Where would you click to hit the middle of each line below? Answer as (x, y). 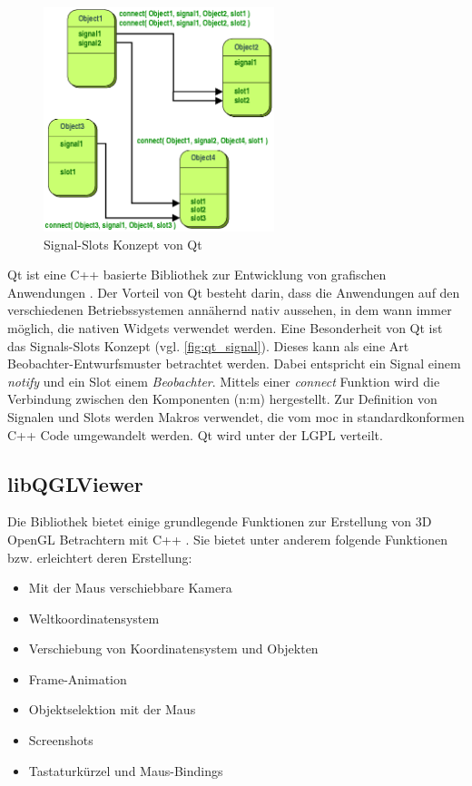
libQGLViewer (75, 483)
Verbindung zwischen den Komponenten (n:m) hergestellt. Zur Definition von (222, 399)
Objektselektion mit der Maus (112, 709)
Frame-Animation (78, 678)
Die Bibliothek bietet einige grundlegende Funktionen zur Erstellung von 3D (220, 521)
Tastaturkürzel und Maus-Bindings (126, 770)
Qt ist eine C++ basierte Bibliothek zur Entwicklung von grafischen (197, 275)
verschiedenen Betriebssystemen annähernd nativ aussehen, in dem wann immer (230, 310)
